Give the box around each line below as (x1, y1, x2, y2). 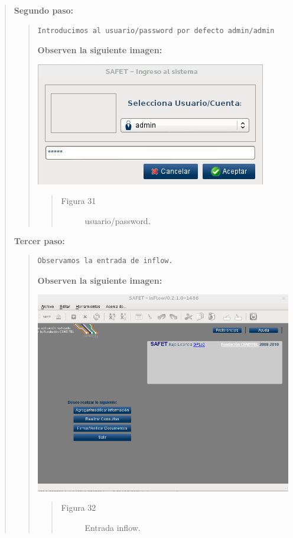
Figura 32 (61, 501, 96, 514)
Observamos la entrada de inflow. (37, 257, 173, 265)
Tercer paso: (14, 234, 65, 247)
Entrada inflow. (84, 521, 141, 533)
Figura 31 (61, 195, 96, 207)
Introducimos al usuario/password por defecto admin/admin (37, 26, 275, 35)
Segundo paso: (14, 4, 74, 16)
